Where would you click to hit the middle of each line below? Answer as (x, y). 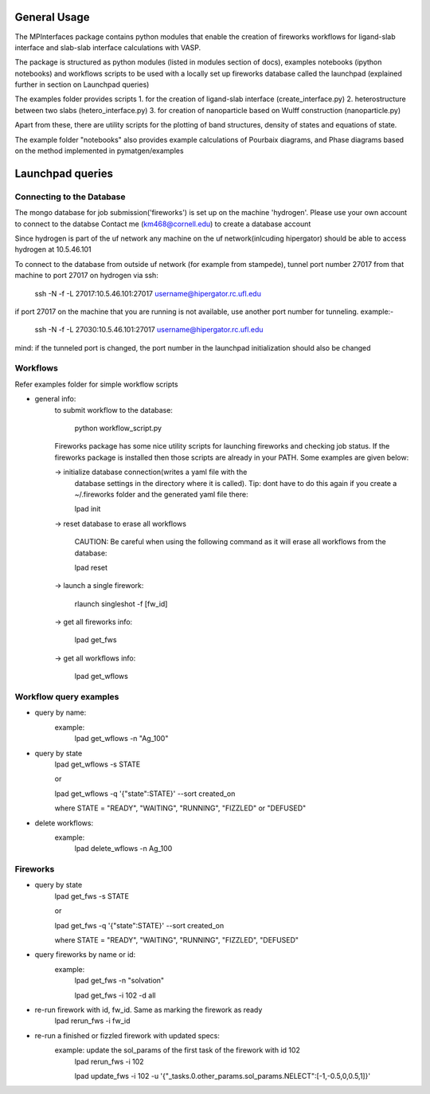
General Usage (53, 17)
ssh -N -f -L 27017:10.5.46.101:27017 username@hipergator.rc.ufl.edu (148, 293)
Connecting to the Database (70, 197)
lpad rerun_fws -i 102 (109, 1061)
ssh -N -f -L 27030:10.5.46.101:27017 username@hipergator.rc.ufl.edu (149, 330)
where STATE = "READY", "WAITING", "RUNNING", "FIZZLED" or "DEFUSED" (180, 808)
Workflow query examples (67, 697)
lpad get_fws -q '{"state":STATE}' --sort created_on (139, 925)
